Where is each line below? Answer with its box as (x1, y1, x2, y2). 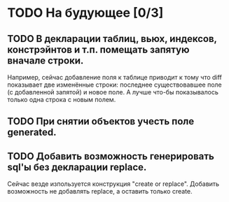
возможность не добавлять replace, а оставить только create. (7, 187, 193, 196)
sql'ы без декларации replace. (7, 161, 147, 173)
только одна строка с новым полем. (7, 96, 116, 103)
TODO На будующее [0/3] (7, 5, 164, 21)
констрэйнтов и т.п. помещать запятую (7, 43, 190, 55)
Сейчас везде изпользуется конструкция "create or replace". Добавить (7, 180, 219, 188)
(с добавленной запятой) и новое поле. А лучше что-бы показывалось (7, 88, 218, 96)
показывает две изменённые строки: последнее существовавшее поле (7, 80, 222, 89)
